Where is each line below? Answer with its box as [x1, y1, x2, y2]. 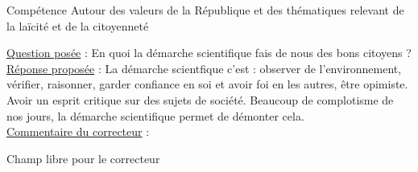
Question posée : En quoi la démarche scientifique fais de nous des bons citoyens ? [6, 44, 412, 61]
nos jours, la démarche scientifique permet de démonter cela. [6, 107, 304, 124]
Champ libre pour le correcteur [6, 149, 160, 166]
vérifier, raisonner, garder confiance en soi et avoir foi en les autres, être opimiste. [6, 76, 408, 92]
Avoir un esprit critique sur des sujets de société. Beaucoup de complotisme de [6, 91, 394, 108]
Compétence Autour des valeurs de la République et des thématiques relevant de [6, 2, 404, 18]
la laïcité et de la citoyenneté [6, 17, 149, 34]
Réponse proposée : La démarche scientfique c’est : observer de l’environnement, [6, 59, 402, 76]
